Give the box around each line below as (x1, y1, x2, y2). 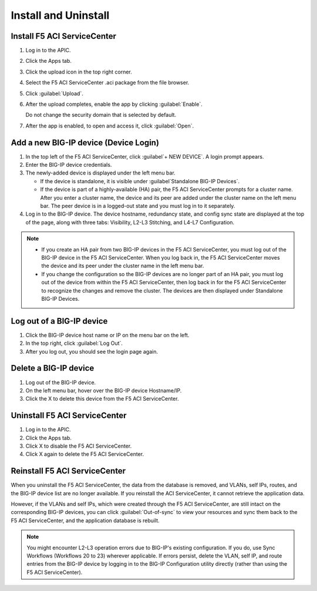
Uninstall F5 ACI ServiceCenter (11, 411, 127, 421)
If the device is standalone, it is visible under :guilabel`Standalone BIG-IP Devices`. (40, 177, 240, 184)
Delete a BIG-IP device (11, 363, 95, 373)
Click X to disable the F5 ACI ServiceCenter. (25, 442, 132, 449)
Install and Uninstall (11, 9, 110, 22)
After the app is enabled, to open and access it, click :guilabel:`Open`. (25, 122, 194, 129)
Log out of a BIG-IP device (11, 316, 108, 326)
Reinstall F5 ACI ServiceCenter (11, 466, 126, 476)
